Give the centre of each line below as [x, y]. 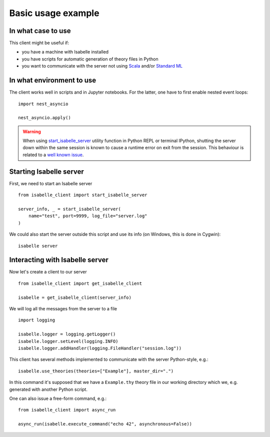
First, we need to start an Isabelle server [51, 183]
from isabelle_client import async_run [67, 410]
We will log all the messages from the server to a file [63, 308]
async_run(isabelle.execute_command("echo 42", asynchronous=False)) [105, 424]
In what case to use [40, 31]
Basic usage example [54, 13]
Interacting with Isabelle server [59, 260]
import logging [37, 320]
